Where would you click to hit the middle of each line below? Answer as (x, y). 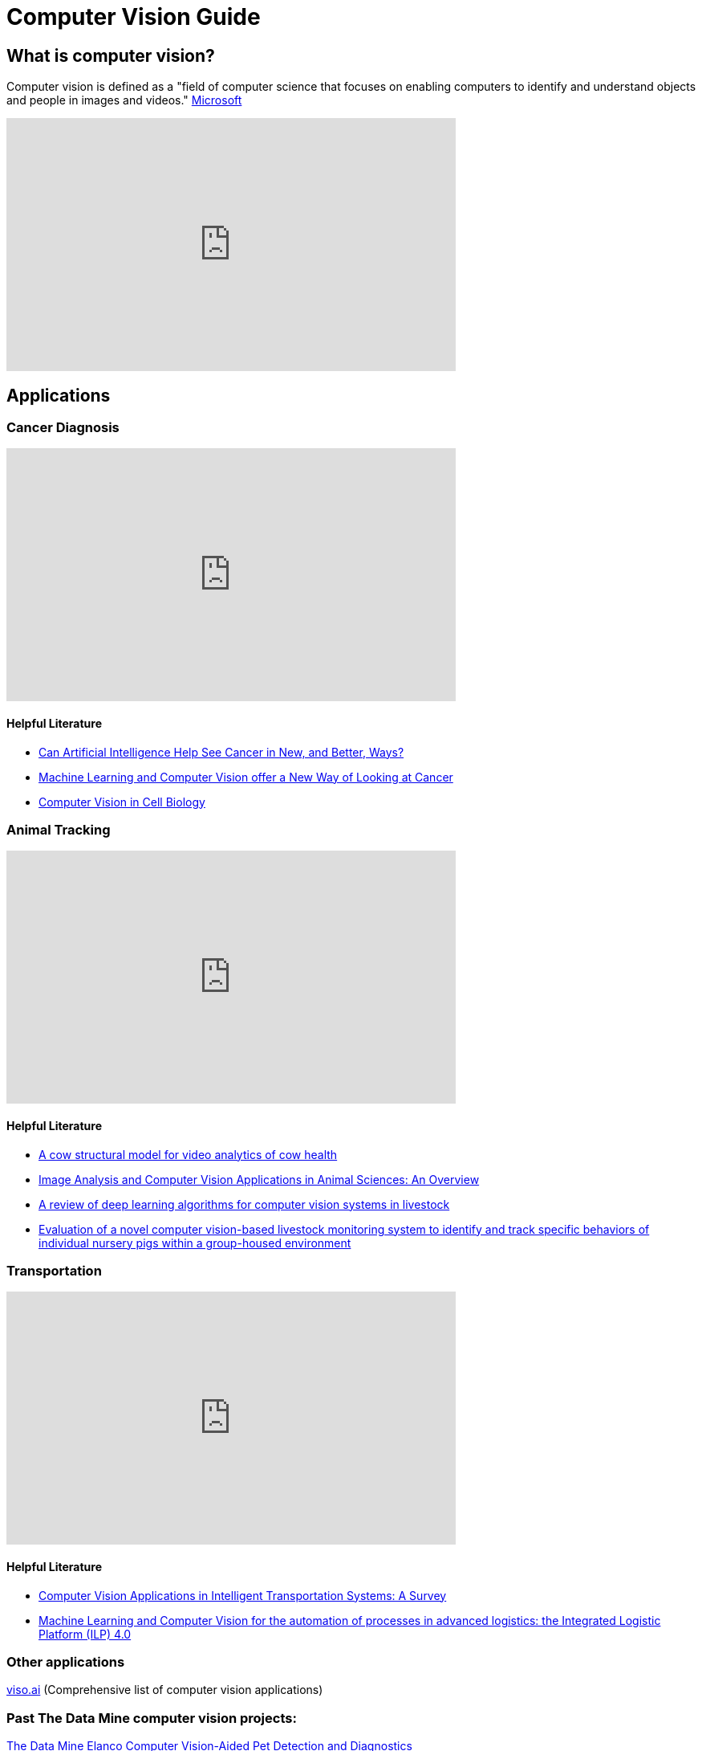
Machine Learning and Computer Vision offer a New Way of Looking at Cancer (246, 777)
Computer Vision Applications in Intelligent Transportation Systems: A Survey (243, 1595)
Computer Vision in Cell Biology (122, 802)
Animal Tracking (59, 829)
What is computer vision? (111, 55)
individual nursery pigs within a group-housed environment (195, 1243)
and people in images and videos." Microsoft (124, 100)
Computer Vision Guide (134, 17)
